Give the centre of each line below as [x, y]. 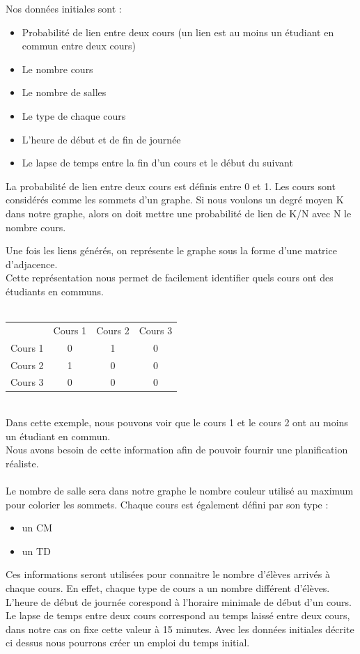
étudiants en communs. [55, 291]
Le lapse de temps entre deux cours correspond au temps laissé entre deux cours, [178, 615]
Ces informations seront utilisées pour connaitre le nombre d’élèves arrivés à [168, 574]
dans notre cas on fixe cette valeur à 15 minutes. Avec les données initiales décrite [180, 629]
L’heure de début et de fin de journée [101, 139]
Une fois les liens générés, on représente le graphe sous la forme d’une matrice [171, 250]
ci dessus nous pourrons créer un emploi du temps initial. [128, 643]
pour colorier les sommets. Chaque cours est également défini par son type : [167, 504]
